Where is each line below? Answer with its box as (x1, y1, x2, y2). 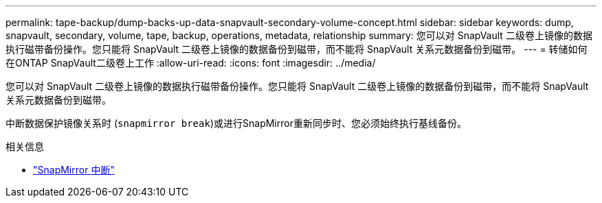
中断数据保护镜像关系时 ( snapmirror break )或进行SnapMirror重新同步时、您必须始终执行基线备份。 (5, 117, 467, 129)
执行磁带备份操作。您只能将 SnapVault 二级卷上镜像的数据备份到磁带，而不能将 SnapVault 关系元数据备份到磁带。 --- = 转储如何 (5, 43, 588, 55)
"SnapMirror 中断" (33, 164, 115, 176)
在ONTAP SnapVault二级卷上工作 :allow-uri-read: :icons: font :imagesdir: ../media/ (5, 57, 376, 69)
